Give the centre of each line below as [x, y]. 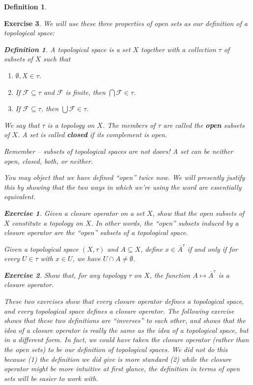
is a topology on [71, 125]
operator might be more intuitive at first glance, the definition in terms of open [122, 369]
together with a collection [178, 49]
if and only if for [213, 249]
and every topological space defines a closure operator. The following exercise [119, 311]
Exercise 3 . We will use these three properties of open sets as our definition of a [126, 23]
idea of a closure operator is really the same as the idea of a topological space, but [126, 330]
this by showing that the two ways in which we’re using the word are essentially [123, 187]
